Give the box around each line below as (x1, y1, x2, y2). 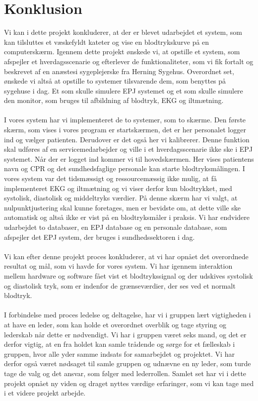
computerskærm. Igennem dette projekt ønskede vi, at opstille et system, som (4, 46, 240, 57)
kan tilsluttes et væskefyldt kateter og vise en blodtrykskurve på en (4, 36, 209, 47)
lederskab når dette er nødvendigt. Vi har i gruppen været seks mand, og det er (4, 329, 247, 339)
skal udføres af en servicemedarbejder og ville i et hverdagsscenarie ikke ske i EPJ (4, 144, 253, 154)
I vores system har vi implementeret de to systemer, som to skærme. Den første (4, 114, 246, 125)
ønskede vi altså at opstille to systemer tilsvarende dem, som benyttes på (4, 76, 226, 86)
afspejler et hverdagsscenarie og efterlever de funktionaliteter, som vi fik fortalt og (4, 56, 254, 66)
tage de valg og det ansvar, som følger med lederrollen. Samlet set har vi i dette (4, 368, 247, 378)
